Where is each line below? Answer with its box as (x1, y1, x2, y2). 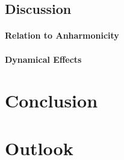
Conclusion (5, 88, 98, 113)
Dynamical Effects (5, 53, 82, 65)
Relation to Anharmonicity (5, 29, 119, 42)
